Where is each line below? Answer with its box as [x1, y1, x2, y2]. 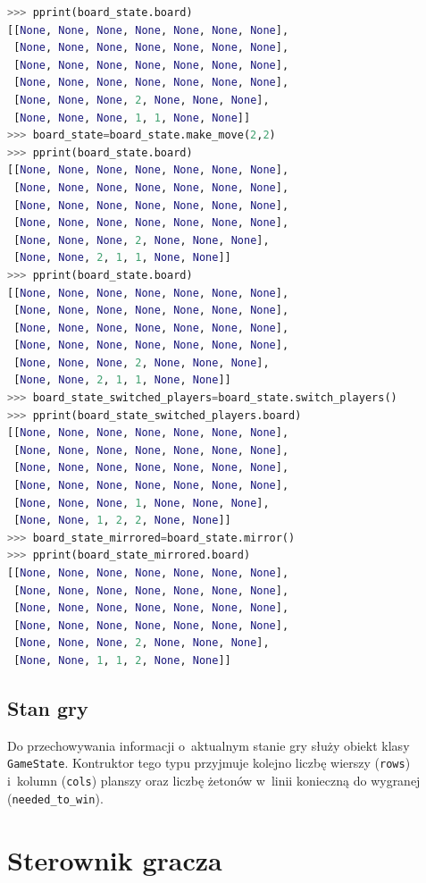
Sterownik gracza [7, 841, 222, 878]
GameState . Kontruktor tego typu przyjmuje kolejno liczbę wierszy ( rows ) [7, 753, 411, 772]
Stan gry [7, 694, 88, 721]
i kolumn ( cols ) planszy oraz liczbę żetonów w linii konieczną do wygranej [7, 771, 421, 790]
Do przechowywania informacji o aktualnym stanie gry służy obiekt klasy [7, 736, 410, 754]
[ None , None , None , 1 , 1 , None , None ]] [13, 111, 251, 124]
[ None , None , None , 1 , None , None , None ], [13, 496, 270, 509]
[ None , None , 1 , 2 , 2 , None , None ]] [13, 514, 231, 527]
